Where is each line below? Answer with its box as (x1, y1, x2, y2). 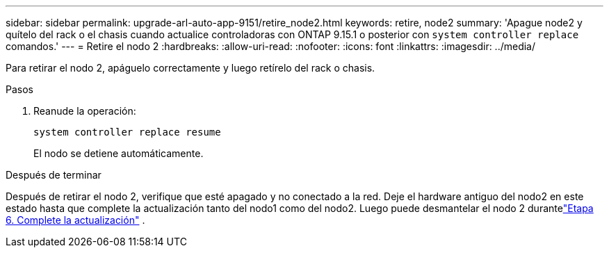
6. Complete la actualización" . (6, 214, 145, 226)
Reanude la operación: (33, 105, 136, 117)
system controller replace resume (33, 126, 221, 138)
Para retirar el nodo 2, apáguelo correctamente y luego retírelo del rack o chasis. (6, 62, 375, 74)
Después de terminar (6, 169, 101, 181)
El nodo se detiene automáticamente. (33, 147, 204, 159)
